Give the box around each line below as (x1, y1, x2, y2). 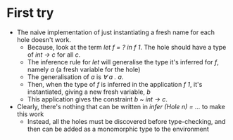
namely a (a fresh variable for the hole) (27, 65, 141, 73)
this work (16, 110, 44, 118)
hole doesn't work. (16, 35, 72, 43)
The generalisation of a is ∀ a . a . (27, 72, 124, 81)
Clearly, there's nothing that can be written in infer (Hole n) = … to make (16, 102, 226, 111)
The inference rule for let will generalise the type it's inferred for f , (27, 57, 220, 66)
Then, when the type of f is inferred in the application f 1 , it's (27, 80, 203, 88)
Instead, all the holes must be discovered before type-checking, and (27, 117, 226, 125)
